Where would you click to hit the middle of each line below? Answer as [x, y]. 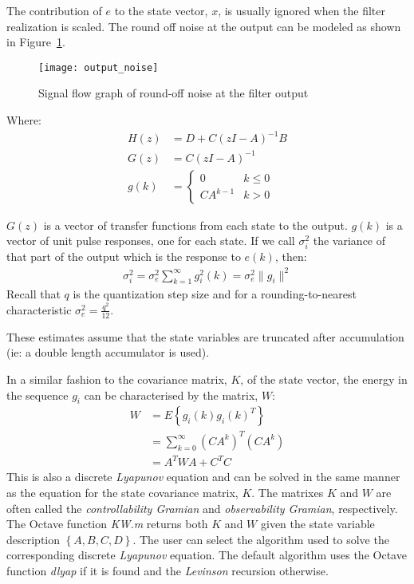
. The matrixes [288, 493]
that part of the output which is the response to [124, 256]
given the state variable [317, 524]
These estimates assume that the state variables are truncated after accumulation [205, 336]
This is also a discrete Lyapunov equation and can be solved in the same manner [203, 477]
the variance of [349, 241]
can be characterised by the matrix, [171, 395]
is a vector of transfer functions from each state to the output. [195, 225]
